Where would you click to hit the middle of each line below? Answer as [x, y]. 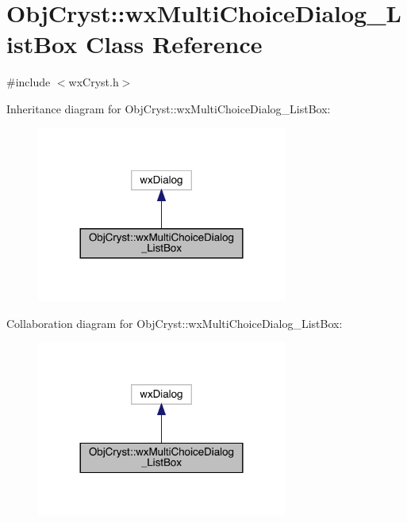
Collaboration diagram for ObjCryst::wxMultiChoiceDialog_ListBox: [175, 323]
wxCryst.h [94, 82]
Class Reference [174, 44]
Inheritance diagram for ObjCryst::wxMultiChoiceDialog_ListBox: [169, 108]
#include [29, 82]
